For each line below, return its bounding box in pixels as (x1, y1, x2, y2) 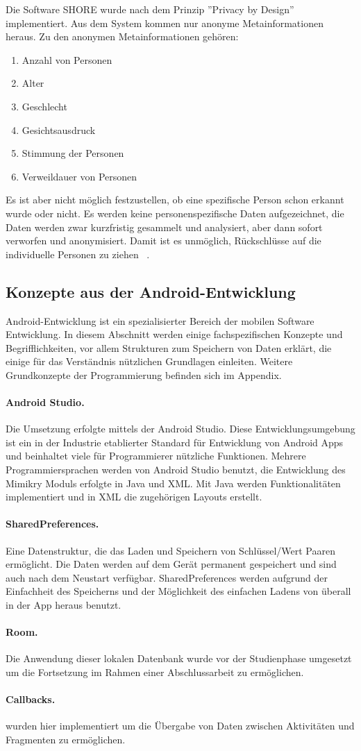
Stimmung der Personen (22, 146, 124, 160)
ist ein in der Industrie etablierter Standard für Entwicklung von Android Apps (6, 434, 344, 449)
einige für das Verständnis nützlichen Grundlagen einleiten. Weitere (6, 354, 293, 369)
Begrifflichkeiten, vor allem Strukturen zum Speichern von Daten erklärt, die (6, 340, 332, 355)
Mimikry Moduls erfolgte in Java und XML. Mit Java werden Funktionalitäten (6, 475, 341, 490)
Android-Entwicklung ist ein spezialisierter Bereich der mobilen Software (6, 313, 314, 328)
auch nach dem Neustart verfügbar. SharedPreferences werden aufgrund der (6, 570, 328, 584)
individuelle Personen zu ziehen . (6, 246, 150, 261)
